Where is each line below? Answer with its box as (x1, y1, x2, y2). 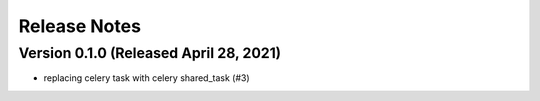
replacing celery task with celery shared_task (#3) (43, 72, 250, 84)
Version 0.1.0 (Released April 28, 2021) (18, 44, 282, 62)
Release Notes (18, 15, 142, 37)
